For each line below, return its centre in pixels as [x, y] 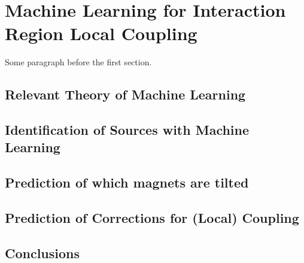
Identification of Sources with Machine [127, 130]
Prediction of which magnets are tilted [127, 182]
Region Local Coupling [101, 33]
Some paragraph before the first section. [78, 62]
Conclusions [42, 253]
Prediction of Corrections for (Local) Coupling [152, 218]
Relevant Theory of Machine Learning [125, 94]
